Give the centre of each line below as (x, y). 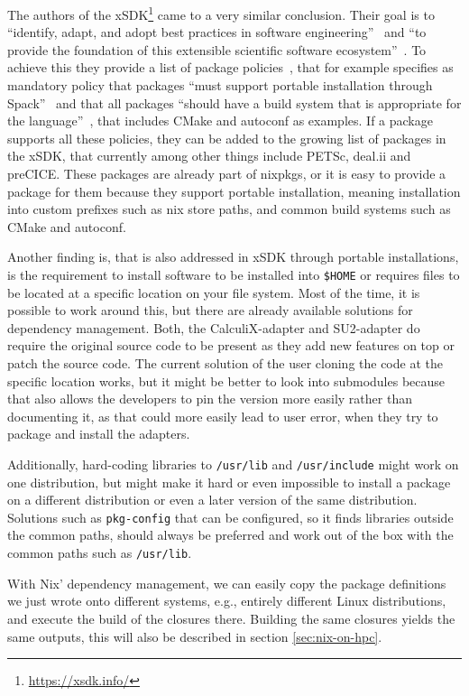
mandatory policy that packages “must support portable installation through (220, 85)
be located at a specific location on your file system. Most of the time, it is (214, 292)
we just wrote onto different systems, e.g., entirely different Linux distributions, (227, 601)
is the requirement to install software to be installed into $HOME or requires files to (234, 274)
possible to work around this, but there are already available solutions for (210, 310)
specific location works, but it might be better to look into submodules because (226, 380)
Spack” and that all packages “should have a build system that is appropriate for (234, 102)
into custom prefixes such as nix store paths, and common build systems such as (229, 209)
